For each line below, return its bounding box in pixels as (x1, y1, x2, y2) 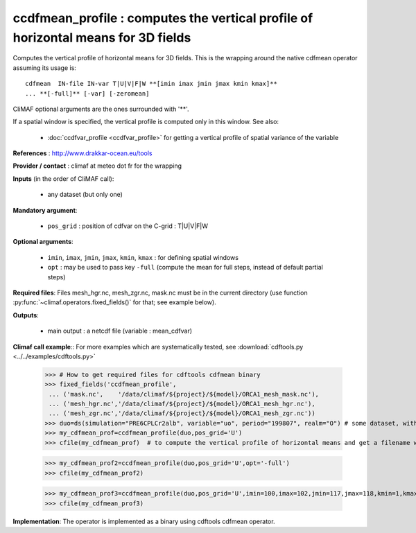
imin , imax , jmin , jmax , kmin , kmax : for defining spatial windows (47, 253, 239, 261)
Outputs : (12, 311, 40, 319)
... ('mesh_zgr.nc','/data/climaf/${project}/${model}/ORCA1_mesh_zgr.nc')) (49, 410, 315, 417)
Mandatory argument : (12, 206, 78, 214)
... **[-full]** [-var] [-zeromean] (25, 89, 150, 97)
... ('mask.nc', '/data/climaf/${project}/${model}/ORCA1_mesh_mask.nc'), (49, 390, 319, 398)
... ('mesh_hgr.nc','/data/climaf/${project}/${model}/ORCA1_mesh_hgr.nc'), (49, 400, 315, 408)
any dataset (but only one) (47, 191, 123, 199)
